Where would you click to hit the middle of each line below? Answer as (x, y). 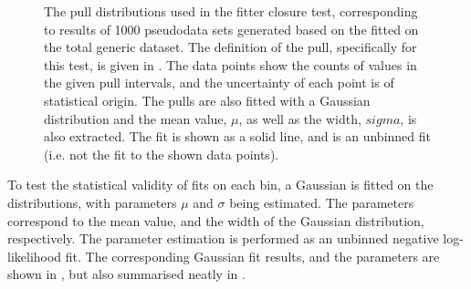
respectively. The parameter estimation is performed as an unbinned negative (223, 238)
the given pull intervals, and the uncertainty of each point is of (219, 83)
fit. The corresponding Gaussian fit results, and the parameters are (252, 256)
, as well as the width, (300, 118)
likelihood (35, 256)
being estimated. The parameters (322, 202)
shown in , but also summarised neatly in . (126, 274)
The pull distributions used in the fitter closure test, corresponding (231, 11)
